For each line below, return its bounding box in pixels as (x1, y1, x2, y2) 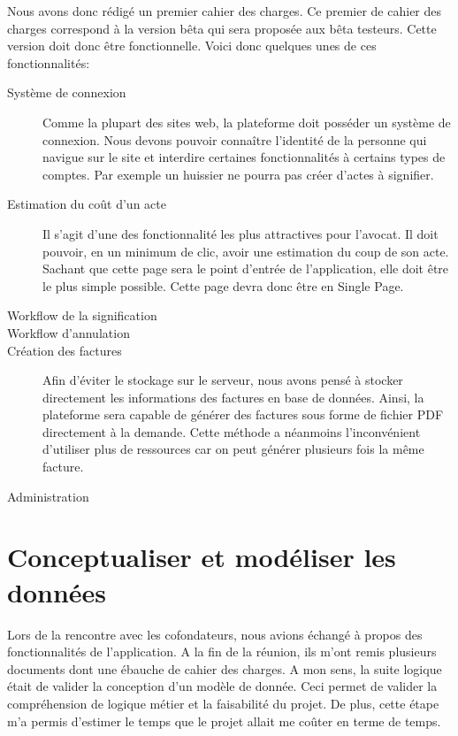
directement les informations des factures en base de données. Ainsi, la (42, 387, 424, 406)
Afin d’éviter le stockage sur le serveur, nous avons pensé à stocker (42, 371, 403, 389)
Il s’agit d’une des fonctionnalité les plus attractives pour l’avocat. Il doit (42, 224, 439, 242)
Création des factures (7, 341, 122, 359)
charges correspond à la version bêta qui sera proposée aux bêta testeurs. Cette (7, 19, 437, 37)
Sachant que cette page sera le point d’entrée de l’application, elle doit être (42, 259, 449, 278)
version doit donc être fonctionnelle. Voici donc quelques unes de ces (7, 36, 377, 55)
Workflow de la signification (7, 306, 157, 325)
